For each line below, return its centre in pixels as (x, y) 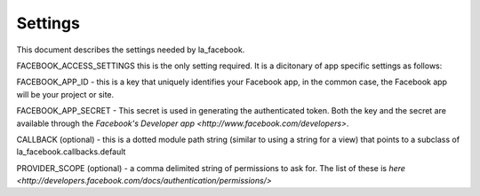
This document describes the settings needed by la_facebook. (131, 50)
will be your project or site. (65, 94)
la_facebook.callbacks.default (71, 152)
